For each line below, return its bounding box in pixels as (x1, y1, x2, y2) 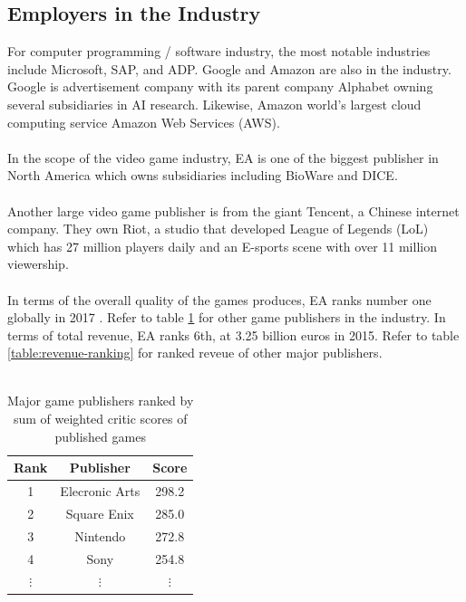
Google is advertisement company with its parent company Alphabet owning (7, 77, 433, 96)
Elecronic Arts (60, 482, 141, 501)
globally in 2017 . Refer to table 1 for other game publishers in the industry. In (7, 308, 446, 327)
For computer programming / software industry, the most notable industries (7, 42, 431, 61)
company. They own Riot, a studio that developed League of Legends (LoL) (7, 219, 429, 238)
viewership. (7, 254, 69, 273)
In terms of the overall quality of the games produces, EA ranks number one (7, 290, 432, 309)
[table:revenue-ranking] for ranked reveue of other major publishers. (7, 343, 383, 362)
